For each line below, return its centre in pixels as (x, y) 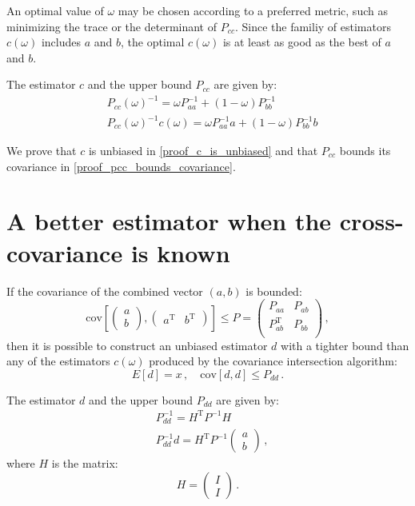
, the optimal (153, 42)
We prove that (42, 151)
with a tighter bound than (345, 345)
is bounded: (274, 291)
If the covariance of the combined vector (105, 291)
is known (180, 252)
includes (61, 42)
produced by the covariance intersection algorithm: (273, 361)
